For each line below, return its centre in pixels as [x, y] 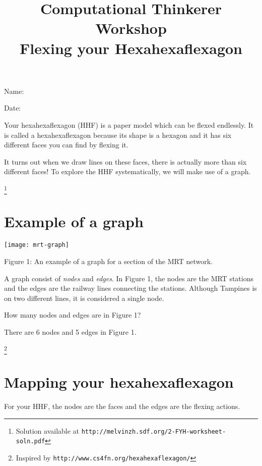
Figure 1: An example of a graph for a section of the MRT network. [109, 261]
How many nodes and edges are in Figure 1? [73, 315]
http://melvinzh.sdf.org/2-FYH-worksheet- [154, 431]
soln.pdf [30, 442]
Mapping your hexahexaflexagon [119, 382]
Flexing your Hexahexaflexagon [131, 48]
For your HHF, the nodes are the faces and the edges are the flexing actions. [122, 406]
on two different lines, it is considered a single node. [84, 298]
